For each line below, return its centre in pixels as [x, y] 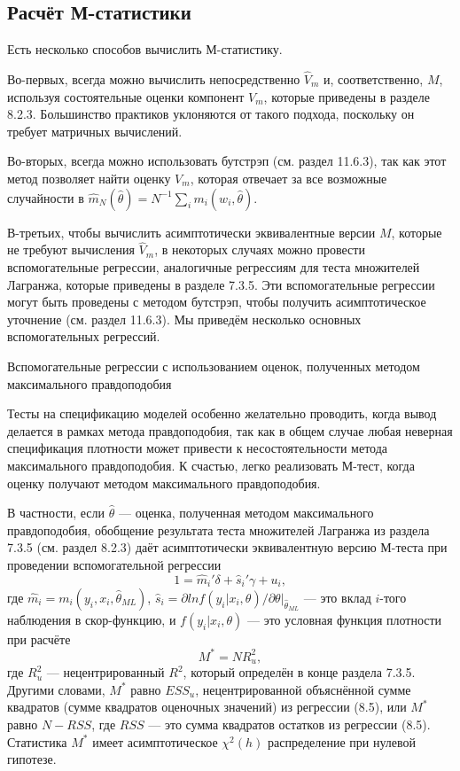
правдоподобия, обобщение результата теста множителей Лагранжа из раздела [218, 530]
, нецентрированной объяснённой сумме [303, 689]
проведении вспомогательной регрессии [114, 564]
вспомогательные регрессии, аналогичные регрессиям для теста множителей [214, 266]
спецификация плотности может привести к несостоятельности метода [198, 448]
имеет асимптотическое [155, 741]
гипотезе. [32, 759]
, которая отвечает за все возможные [288, 178]
